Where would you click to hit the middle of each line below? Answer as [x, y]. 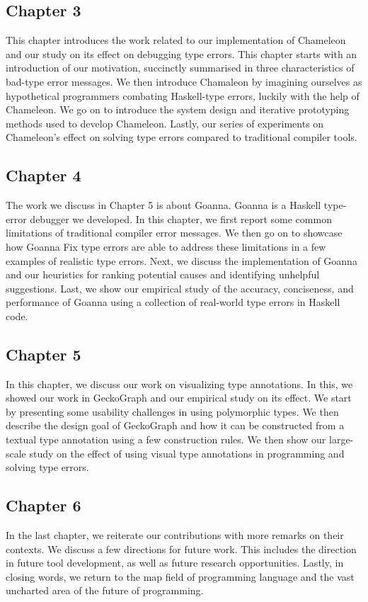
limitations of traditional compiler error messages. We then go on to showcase [174, 233]
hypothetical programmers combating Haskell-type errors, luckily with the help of [183, 95]
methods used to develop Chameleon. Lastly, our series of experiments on [165, 123]
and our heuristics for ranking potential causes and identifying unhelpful [163, 274]
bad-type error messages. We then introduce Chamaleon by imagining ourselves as [184, 81]
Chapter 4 [44, 175]
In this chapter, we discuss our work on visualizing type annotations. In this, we [179, 384]
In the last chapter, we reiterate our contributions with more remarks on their [175, 535]
